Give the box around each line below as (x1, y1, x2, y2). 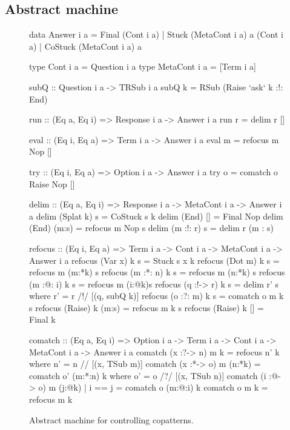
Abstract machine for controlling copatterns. (29, 413, 194, 426)
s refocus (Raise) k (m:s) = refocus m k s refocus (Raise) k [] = (29, 301, 264, 314)
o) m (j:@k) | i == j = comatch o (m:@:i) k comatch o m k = (38, 381, 268, 394)
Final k (29, 313, 56, 326)
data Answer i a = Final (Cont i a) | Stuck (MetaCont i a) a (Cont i (29, 28, 283, 41)
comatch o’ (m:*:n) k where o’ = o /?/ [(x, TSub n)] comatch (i (29, 369, 266, 381)
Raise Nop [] (29, 177, 75, 190)
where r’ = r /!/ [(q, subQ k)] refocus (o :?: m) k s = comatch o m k (29, 289, 284, 302)
